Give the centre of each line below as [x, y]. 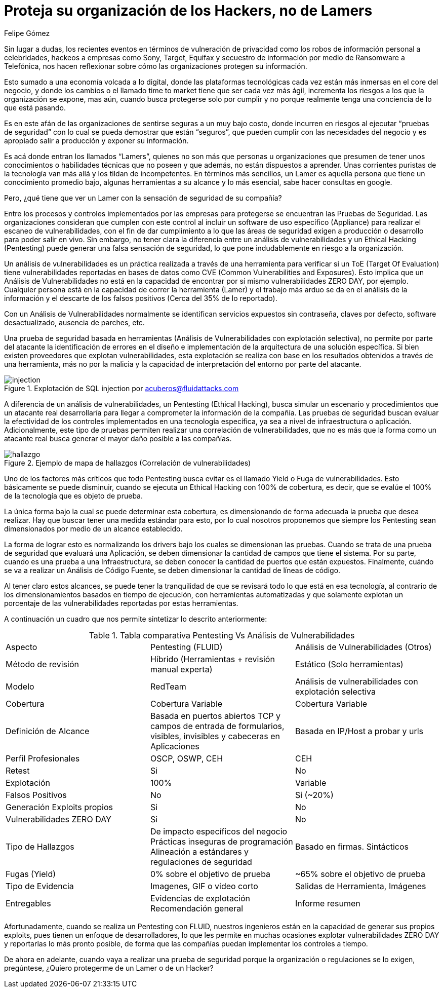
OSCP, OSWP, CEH [187, 758]
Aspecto [22, 647]
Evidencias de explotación [200, 898]
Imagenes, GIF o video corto [204, 886]
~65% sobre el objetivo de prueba [360, 874]
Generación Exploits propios [59, 807]
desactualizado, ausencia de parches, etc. [74, 322]
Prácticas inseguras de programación [222, 841]
